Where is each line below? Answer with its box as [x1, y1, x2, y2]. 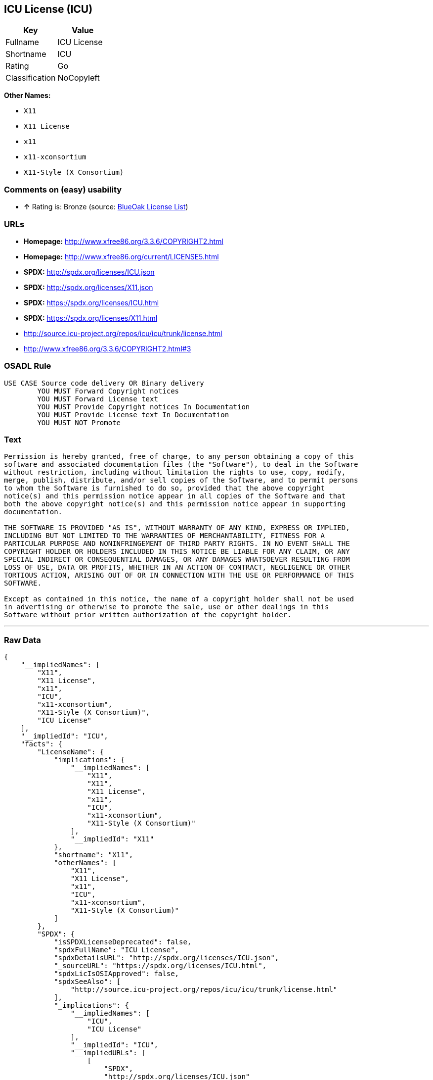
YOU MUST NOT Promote [37, 418, 121, 427]
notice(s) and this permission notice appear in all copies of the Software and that [4, 492, 346, 500]
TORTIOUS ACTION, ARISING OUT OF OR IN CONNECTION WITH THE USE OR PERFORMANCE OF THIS [4, 571, 354, 580]
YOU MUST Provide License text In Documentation [37, 410, 229, 419]
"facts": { [20, 740, 63, 748]
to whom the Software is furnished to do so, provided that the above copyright [4, 484, 325, 492]
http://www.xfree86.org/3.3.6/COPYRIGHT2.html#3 [24, 344, 191, 353]
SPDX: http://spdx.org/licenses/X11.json [24, 283, 153, 292]
